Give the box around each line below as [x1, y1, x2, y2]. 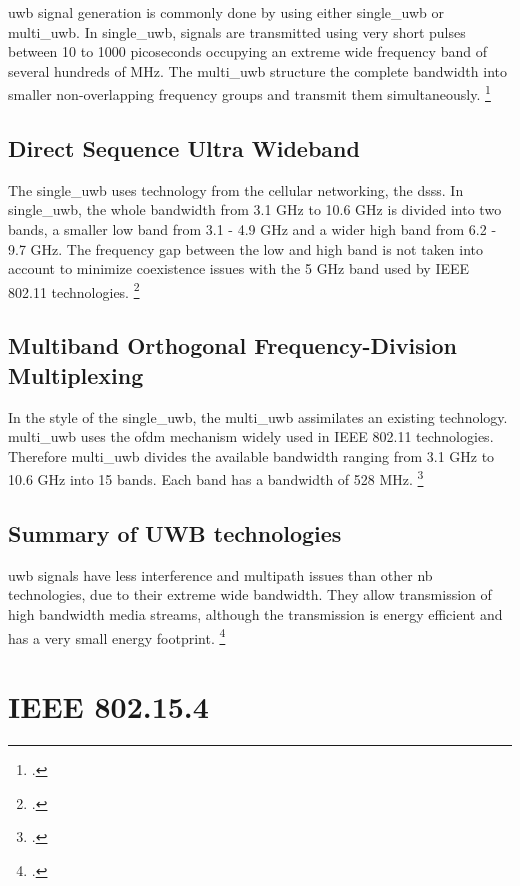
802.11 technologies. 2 [8, 278, 140, 302]
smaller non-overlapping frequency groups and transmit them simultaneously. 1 [8, 81, 491, 105]
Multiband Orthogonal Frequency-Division [8, 330, 457, 361]
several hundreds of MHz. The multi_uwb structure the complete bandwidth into [8, 60, 507, 81]
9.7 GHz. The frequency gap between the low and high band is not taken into [8, 238, 484, 259]
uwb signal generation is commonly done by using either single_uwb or [8, 2, 445, 22]
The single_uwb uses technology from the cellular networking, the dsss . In [8, 179, 464, 200]
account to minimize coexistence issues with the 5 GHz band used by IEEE [8, 258, 470, 279]
